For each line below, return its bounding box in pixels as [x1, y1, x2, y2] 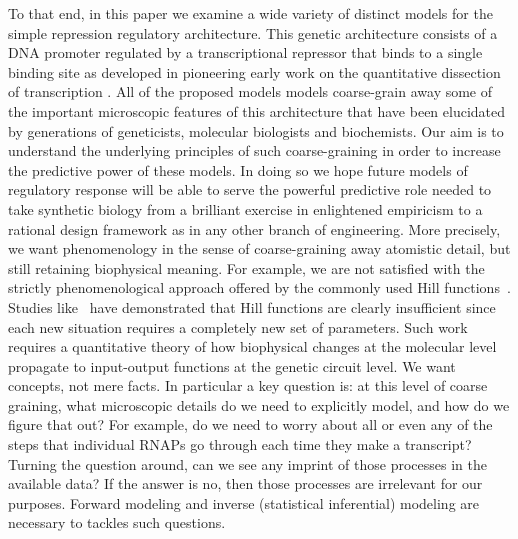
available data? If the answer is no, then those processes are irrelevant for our [8, 473, 483, 494]
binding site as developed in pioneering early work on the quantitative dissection [8, 61, 501, 82]
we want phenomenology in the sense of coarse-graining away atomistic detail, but [8, 238, 511, 259]
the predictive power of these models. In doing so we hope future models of [8, 159, 468, 180]
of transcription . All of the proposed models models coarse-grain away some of [8, 81, 493, 102]
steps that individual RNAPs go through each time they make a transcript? [8, 434, 472, 455]
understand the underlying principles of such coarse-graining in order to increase [8, 140, 501, 161]
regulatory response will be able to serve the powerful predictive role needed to [8, 179, 492, 200]
